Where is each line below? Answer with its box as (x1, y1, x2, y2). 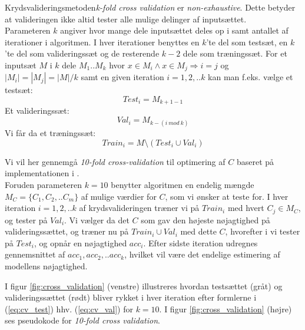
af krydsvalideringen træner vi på (79, 202, 200, 214)
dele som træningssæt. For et (183, 47, 287, 60)
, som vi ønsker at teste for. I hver (165, 190, 289, 202)
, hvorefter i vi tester (225, 225, 300, 237)
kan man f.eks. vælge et (208, 71, 293, 83)
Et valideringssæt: (5, 104, 69, 117)
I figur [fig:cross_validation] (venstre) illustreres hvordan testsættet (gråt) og (5, 279, 283, 292)
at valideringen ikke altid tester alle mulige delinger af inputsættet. (5, 12, 247, 25)
